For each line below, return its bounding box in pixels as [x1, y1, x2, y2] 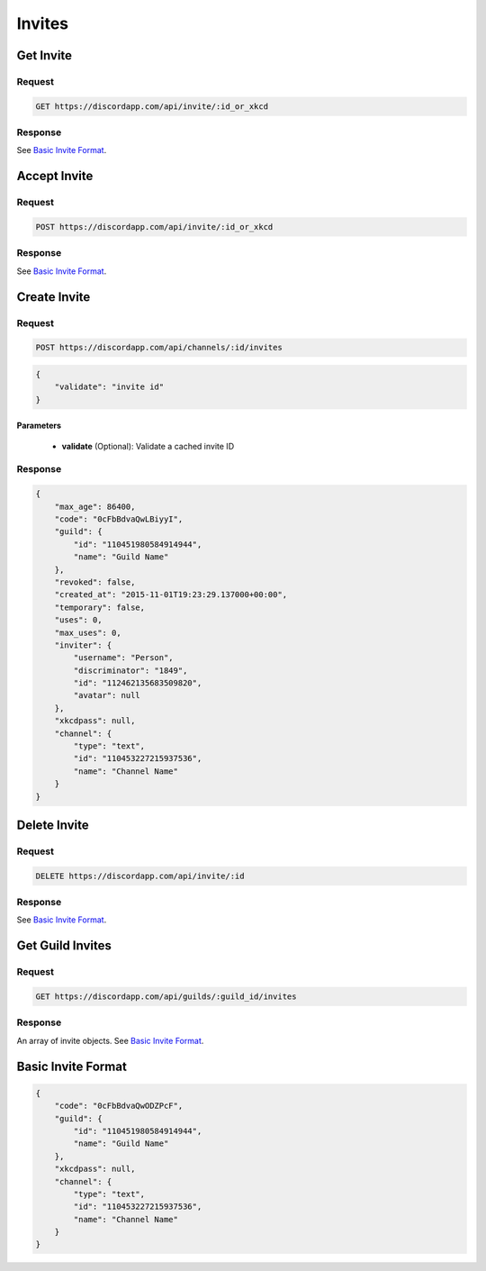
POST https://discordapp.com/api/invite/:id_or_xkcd [35, 222, 274, 232]
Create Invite [16, 289, 91, 304]
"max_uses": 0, [54, 627, 121, 638]
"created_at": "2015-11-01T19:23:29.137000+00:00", [54, 590, 288, 600]
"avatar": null [73, 690, 141, 701]
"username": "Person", [73, 653, 175, 663]
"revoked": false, [54, 576, 136, 587]
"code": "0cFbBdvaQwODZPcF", [54, 1101, 184, 1112]
